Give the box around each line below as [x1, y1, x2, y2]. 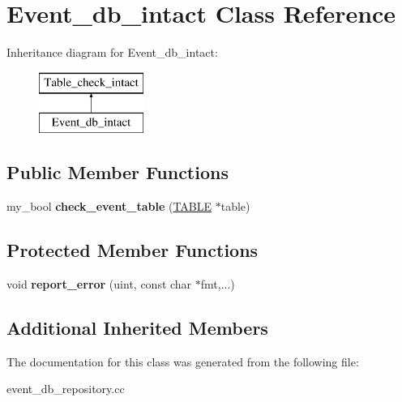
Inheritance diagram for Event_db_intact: [6, 44, 218, 61]
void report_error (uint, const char [6, 275, 192, 292]
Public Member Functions [6, 160, 229, 185]
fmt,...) [200, 275, 235, 292]
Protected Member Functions [6, 237, 259, 263]
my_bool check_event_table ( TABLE [6, 198, 212, 215]
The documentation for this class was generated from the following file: [6, 353, 359, 370]
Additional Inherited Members [6, 314, 268, 340]
